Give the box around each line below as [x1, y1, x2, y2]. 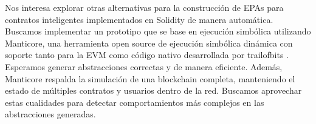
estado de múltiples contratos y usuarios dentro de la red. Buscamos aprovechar [5, 84, 302, 97]
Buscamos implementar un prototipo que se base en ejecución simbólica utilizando [5, 25, 311, 38]
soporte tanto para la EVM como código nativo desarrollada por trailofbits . [5, 48, 289, 61]
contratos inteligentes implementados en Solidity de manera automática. [5, 13, 273, 25]
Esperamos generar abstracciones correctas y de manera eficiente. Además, [5, 60, 283, 73]
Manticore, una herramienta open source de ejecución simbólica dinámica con [5, 36, 293, 49]
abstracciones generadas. [5, 108, 96, 120]
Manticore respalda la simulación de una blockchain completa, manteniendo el [5, 72, 295, 85]
